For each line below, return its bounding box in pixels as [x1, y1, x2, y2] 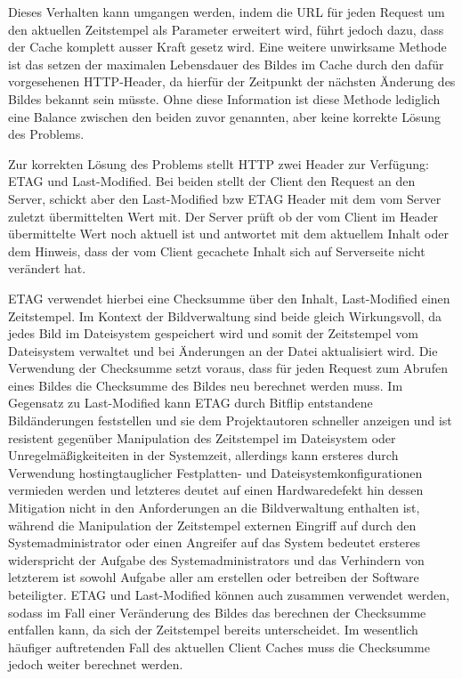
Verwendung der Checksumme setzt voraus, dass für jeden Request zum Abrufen [8, 359, 448, 377]
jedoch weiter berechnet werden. [8, 655, 183, 674]
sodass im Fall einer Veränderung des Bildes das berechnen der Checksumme [8, 602, 426, 621]
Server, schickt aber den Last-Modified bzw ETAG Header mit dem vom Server [8, 189, 442, 207]
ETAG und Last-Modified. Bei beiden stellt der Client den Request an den [8, 172, 416, 190]
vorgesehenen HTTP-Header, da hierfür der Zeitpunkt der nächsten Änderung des [8, 72, 456, 91]
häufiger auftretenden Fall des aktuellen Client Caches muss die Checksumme [8, 637, 430, 656]
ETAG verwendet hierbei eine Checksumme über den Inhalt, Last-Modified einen [8, 288, 450, 307]
